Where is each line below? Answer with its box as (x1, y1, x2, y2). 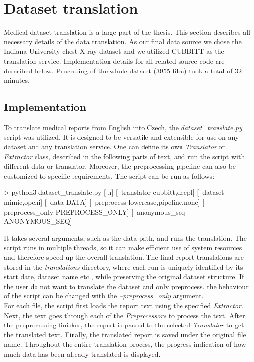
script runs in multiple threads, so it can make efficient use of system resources (4, 242, 242, 253)
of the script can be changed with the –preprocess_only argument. (4, 290, 204, 301)
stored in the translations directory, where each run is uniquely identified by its (4, 261, 243, 272)
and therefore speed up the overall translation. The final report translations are (4, 252, 244, 262)
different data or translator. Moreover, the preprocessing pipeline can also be (4, 161, 236, 171)
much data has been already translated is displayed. (4, 348, 161, 359)
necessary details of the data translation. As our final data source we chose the (4, 36, 242, 46)
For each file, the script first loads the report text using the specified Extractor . (4, 300, 243, 310)
